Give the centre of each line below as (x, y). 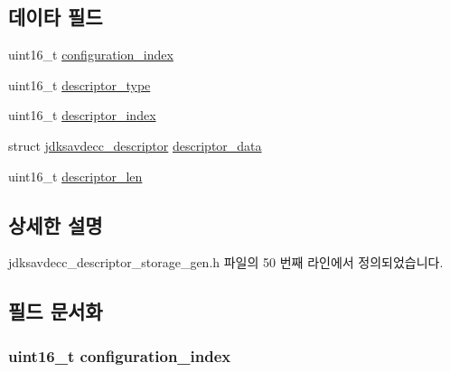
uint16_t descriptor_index (82, 115)
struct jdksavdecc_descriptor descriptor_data (135, 145)
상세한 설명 (56, 224)
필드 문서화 (56, 311)
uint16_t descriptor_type (80, 84)
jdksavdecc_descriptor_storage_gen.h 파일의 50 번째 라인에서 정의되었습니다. (226, 262)
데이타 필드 (56, 17)
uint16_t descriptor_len (75, 176)
